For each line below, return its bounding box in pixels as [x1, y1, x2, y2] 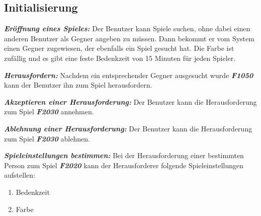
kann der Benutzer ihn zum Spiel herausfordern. [4, 80, 152, 90]
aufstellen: [4, 170, 35, 180]
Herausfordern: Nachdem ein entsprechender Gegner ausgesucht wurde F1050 [4, 69, 253, 80]
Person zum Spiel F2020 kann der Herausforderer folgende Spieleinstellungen [4, 160, 244, 170]
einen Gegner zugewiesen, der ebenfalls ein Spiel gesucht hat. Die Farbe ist [4, 43, 234, 53]
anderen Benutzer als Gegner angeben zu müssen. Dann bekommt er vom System [4, 33, 254, 43]
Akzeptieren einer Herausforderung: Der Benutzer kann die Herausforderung [4, 96, 257, 107]
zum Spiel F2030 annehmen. [4, 106, 94, 117]
